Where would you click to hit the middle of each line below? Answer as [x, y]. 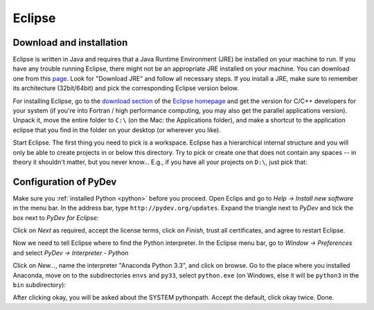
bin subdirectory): [39, 285]
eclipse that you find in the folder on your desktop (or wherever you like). [117, 130]
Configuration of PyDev [65, 182]
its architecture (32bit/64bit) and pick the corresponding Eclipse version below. [126, 88]
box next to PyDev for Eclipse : [56, 217]
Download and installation [70, 43]
